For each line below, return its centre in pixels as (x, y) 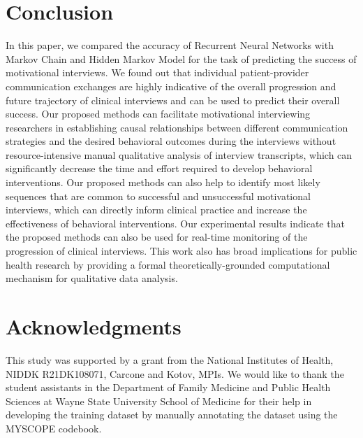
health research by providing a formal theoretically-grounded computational (168, 264)
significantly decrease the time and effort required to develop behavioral (159, 168)
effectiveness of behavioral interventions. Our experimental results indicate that (175, 223)
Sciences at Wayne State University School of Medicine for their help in (159, 401)
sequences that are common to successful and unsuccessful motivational (158, 196)
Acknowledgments (94, 326)
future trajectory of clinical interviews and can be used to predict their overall (173, 100)
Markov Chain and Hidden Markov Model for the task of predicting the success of (181, 58)
